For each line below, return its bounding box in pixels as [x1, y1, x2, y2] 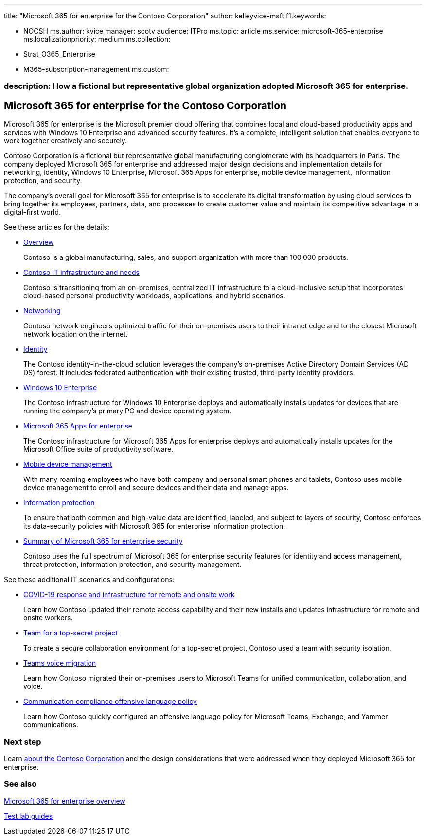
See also [4, 779, 37, 789]
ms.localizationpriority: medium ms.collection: [23, 35, 171, 43]
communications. [23, 720, 78, 729]
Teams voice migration [23, 659, 96, 668]
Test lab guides [4, 811, 53, 820]
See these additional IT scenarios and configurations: [4, 575, 175, 584]
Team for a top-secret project [23, 629, 118, 637]
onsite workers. [23, 614, 73, 622]
